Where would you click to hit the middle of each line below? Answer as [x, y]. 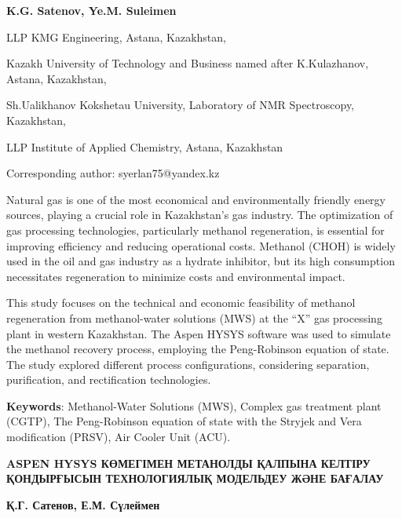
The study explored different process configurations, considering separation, [188, 364]
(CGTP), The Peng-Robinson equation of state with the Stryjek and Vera [184, 421]
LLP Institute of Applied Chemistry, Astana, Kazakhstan [145, 146]
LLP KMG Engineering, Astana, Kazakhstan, [116, 36]
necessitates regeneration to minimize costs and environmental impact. [176, 276]
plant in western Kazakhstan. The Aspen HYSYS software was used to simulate [199, 333]
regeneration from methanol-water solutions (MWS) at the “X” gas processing [194, 317]
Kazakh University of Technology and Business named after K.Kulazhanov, [188, 63]
